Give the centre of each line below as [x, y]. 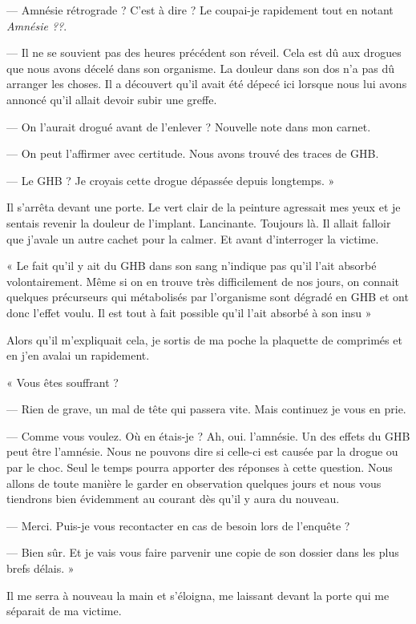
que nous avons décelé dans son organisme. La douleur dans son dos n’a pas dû [200, 68]
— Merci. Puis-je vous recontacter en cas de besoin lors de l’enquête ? [178, 525]
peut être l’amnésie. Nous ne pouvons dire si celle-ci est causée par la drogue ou [202, 451]
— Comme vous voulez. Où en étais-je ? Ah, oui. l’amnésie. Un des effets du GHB [208, 435]
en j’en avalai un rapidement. [78, 355]
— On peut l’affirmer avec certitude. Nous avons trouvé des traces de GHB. [193, 153]
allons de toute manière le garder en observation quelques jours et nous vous [194, 483]
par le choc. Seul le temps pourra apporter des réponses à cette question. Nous [200, 467]
